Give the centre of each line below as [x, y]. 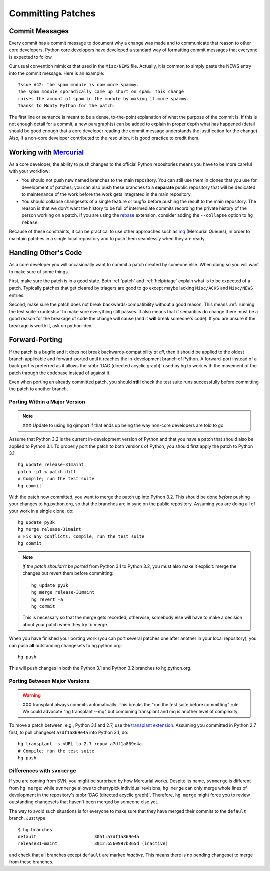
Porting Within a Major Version [47, 402]
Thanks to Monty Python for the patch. [67, 106]
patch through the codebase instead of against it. [60, 373]
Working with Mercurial [47, 152]
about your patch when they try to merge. [65, 624]
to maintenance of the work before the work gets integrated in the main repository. [107, 194]
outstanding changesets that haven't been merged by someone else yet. [84, 802]
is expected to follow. [31, 57]
